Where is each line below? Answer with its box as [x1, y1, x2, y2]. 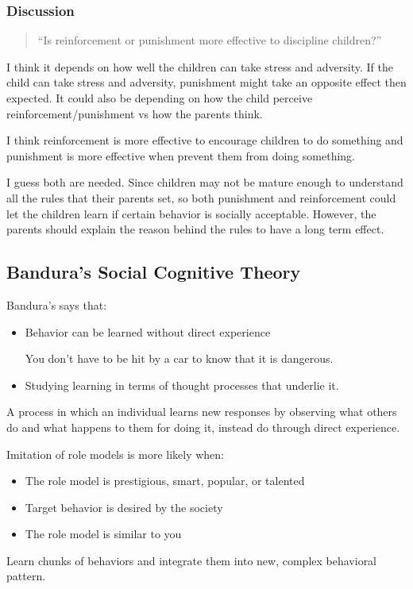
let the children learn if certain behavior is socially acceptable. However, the [6, 205, 376, 221]
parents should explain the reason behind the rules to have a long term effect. [6, 221, 384, 237]
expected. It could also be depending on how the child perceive [6, 90, 313, 106]
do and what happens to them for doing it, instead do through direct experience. [6, 418, 400, 435]
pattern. [6, 568, 46, 584]
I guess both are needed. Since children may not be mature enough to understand [6, 174, 403, 191]
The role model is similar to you [25, 525, 182, 542]
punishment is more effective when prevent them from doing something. [6, 147, 355, 164]
